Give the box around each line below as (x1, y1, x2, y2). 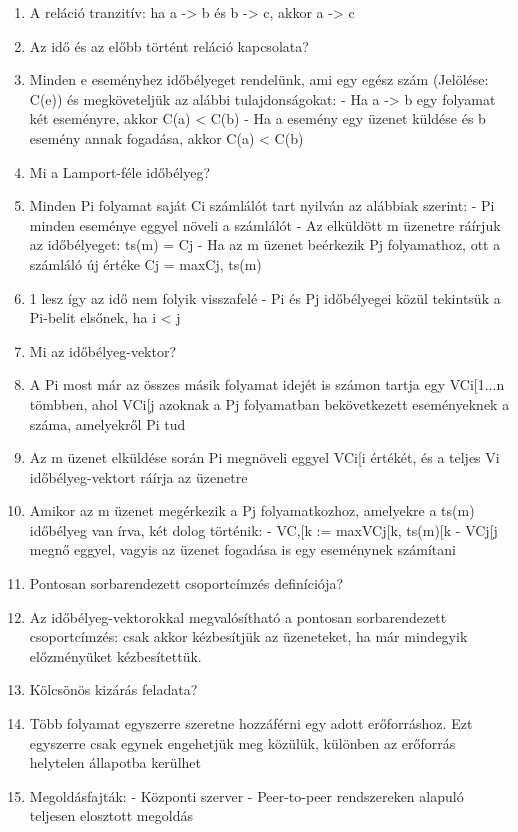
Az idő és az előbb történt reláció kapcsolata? (29, 35, 309, 56)
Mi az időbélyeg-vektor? (29, 340, 177, 361)
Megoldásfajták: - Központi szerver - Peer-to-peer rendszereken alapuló (29, 785, 464, 806)
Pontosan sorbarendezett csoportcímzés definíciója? (29, 573, 344, 594)
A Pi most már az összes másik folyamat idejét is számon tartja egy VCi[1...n (29, 374, 505, 395)
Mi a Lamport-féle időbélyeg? (29, 161, 211, 182)
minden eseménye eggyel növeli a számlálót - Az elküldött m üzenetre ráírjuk (29, 214, 501, 235)
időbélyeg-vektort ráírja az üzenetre (29, 466, 248, 487)
